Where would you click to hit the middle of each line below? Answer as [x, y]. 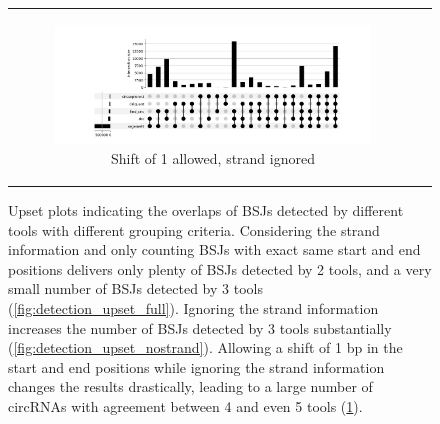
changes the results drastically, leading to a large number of [190, 386]
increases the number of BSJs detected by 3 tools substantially [200, 327]
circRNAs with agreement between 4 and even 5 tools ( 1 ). [185, 405]
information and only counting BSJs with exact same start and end [214, 249]
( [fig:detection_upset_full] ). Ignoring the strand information [193, 307]
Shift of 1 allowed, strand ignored [213, 157]
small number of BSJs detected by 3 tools [135, 288]
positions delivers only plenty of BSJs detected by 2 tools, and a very [220, 268]
